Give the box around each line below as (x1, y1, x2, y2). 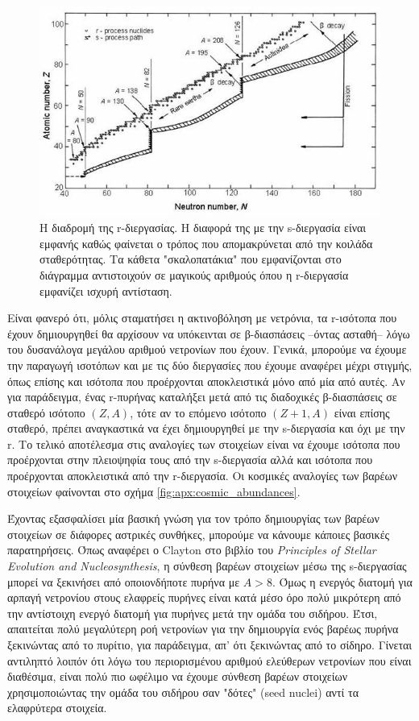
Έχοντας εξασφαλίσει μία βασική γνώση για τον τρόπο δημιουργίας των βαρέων (7, 510, 380, 527)
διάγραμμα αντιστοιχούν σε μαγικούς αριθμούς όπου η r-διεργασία (39, 266, 349, 283)
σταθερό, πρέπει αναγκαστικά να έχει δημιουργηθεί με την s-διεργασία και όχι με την (7, 420, 405, 437)
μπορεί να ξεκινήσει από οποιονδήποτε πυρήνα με (7, 573, 240, 590)
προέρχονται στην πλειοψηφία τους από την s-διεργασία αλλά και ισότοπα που (7, 451, 373, 468)
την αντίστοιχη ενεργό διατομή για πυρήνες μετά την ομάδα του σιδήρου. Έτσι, (7, 604, 378, 621)
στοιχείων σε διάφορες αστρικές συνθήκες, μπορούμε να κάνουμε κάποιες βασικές (7, 525, 390, 542)
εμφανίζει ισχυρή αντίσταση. (39, 282, 172, 299)
